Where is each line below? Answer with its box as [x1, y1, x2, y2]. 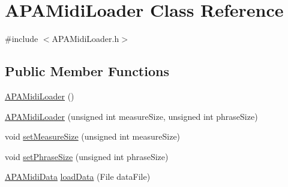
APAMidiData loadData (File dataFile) [5, 170, 151, 183]
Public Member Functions [5, 62, 169, 80]
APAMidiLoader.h [52, 32, 119, 45]
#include [5, 32, 38, 45]
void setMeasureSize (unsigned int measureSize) [5, 130, 181, 143]
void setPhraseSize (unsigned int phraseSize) [5, 150, 169, 162]
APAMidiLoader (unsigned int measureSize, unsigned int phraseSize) [5, 110, 258, 122]
